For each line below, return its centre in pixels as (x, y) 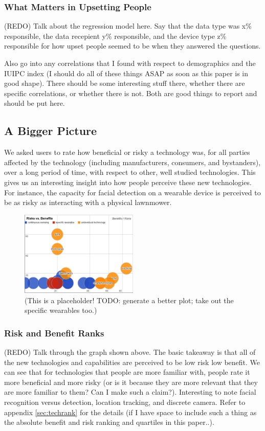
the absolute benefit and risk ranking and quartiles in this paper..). (109, 422)
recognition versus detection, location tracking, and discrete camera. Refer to (125, 402)
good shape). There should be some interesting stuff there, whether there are (125, 83)
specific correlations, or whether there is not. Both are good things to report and (131, 93)
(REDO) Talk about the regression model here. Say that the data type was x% (128, 26)
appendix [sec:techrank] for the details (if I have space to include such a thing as (130, 412)
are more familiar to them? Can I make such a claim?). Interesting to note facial (130, 392)
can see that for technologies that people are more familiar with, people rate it (127, 372)
